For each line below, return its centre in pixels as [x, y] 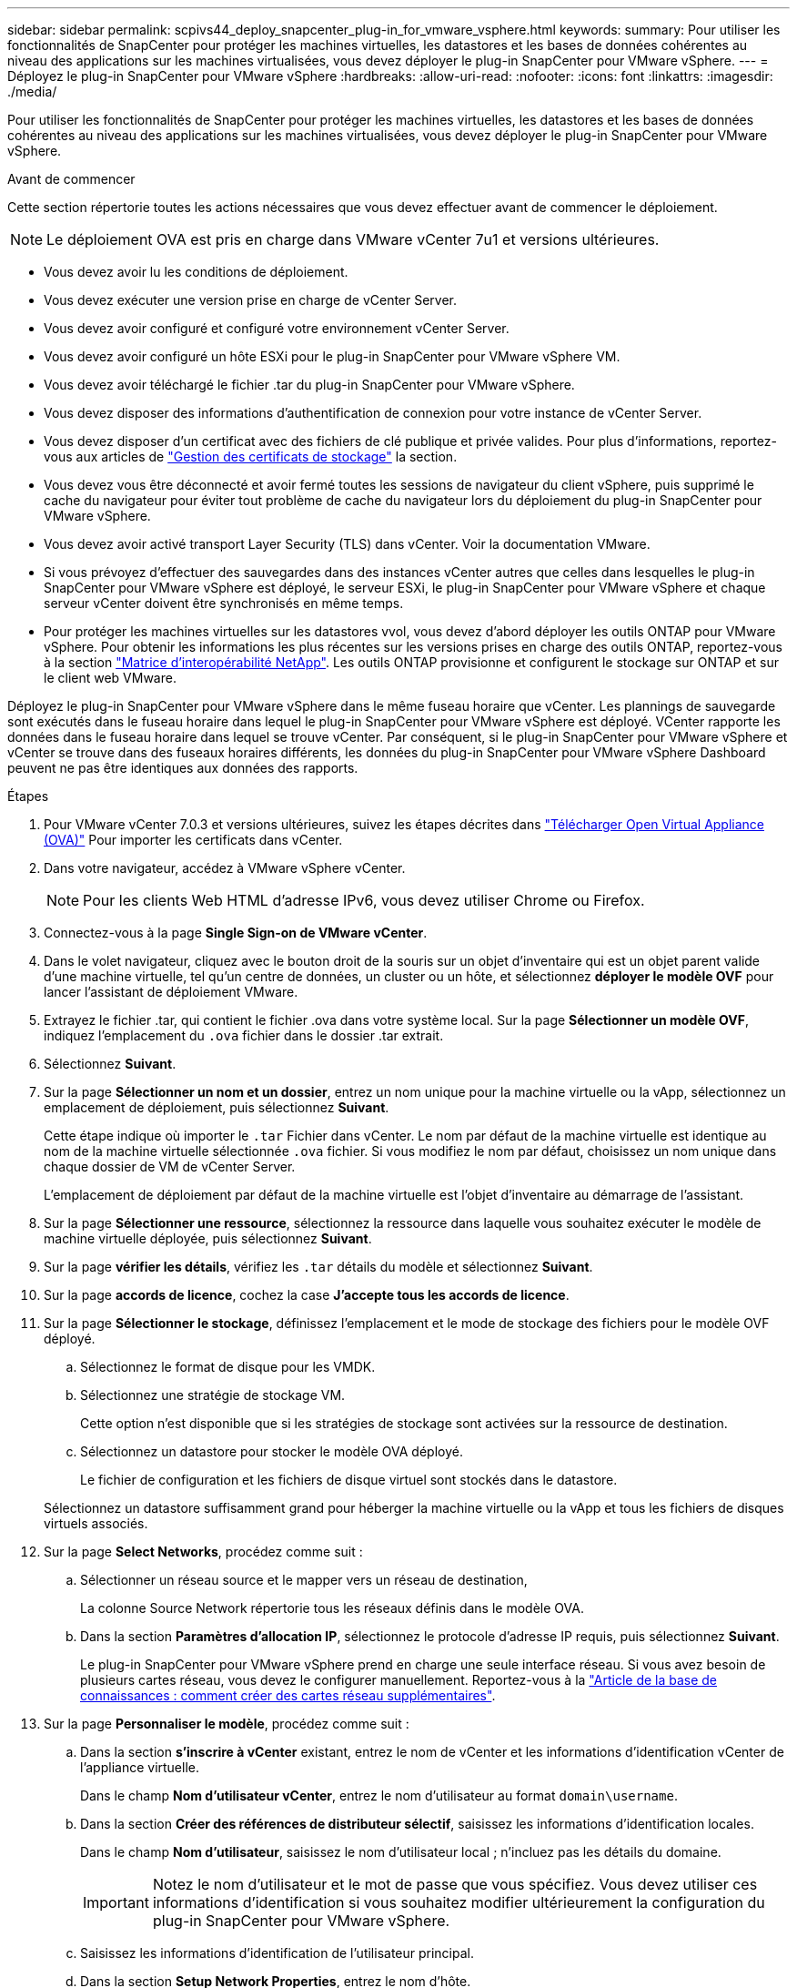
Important [116, 1902]
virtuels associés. [96, 1523]
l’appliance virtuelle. [140, 1767]
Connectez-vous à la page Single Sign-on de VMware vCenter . [236, 933]
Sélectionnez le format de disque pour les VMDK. [228, 1367]
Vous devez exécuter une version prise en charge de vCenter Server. [251, 300]
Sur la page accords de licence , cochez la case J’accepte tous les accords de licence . [307, 1295]
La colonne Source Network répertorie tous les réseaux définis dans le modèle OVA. [332, 1608]
